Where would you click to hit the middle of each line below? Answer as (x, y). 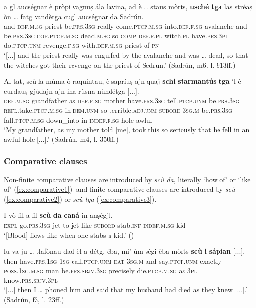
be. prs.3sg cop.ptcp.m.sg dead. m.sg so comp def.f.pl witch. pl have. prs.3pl (116, 35)
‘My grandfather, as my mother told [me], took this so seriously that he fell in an (127, 129)
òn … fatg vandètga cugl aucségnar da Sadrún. (74, 16)
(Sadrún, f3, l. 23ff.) (34, 299)
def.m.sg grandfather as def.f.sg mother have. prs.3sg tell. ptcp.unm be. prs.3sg (122, 100)
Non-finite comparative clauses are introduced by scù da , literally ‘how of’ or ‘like (127, 179)
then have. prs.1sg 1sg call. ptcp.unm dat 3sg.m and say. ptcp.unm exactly (113, 260)
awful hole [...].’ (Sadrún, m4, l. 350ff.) (61, 139)
